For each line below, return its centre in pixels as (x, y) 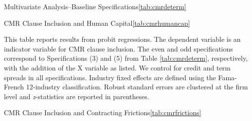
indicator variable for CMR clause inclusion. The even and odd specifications (118, 48)
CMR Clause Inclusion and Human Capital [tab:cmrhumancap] (97, 23)
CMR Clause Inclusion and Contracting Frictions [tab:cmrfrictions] (103, 112)
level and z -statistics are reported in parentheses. (77, 96)
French (14, 87)
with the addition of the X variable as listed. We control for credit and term (117, 67)
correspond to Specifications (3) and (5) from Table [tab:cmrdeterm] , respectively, (126, 58)
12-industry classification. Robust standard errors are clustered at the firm (137, 87)
